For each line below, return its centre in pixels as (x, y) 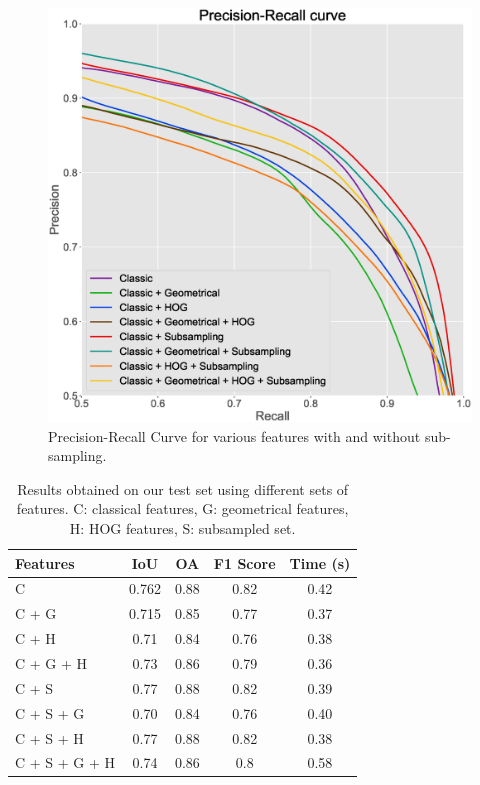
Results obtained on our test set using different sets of (183, 488)
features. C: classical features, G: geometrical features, (182, 508)
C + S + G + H (65, 762)
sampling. (77, 455)
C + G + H (51, 663)
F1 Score (244, 562)
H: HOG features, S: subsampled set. (182, 528)
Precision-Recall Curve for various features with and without (234, 435)
